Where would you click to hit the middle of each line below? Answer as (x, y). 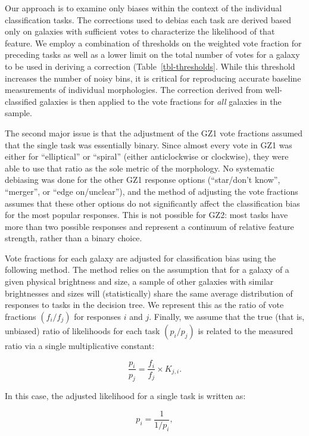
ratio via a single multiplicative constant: (80, 345)
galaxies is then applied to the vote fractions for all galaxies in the (160, 101)
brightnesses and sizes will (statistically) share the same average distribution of (149, 293)
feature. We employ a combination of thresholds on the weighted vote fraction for (153, 43)
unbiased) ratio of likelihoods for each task (82, 330)
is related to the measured (246, 330)
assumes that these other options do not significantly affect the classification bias (152, 203)
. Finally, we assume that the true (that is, (227, 316)
